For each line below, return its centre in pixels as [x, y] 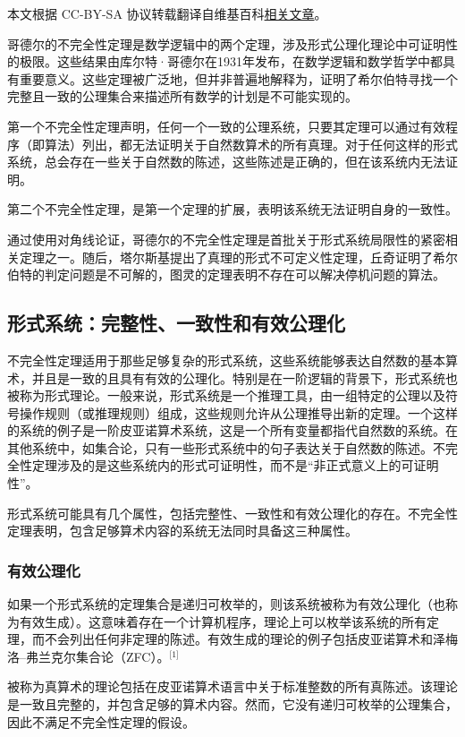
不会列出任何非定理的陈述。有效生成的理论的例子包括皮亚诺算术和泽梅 [251, 639]
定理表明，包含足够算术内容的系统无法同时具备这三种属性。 [182, 531]
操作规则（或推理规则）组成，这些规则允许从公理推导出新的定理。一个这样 [238, 412]
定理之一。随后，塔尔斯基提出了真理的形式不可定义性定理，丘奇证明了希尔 [238, 257]
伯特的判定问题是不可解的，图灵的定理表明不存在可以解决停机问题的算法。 [226, 274]
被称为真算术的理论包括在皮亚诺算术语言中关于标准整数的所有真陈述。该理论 [232, 686]
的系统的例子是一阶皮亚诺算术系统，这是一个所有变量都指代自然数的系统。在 [232, 430]
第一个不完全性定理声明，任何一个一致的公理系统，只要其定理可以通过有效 [226, 126]
